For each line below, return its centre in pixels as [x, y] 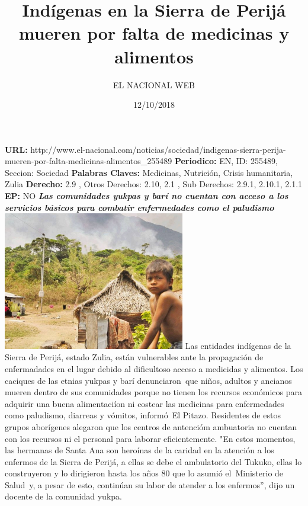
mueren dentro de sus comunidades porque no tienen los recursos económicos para [154, 392]
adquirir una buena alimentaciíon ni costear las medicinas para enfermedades [145, 403]
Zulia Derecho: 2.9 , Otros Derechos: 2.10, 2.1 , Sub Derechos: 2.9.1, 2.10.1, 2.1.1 [154, 184]
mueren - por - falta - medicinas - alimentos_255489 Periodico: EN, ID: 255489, [141, 161]
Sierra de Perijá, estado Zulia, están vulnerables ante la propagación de [134, 357]
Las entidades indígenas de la [238, 345]
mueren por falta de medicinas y [154, 33]
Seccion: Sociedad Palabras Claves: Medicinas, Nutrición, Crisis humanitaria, [149, 172]
